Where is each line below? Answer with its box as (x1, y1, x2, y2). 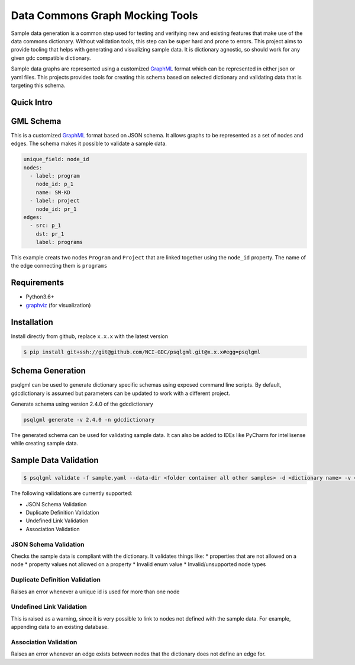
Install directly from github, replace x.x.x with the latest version (11, 332, 169, 340)
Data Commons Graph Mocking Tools (11, 9, 198, 22)
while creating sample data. (11, 440, 79, 447)
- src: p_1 (30, 222, 62, 229)
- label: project (30, 197, 80, 204)
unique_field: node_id (23, 156, 89, 163)
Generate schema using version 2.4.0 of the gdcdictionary (11, 400, 153, 407)
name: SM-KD (35, 189, 71, 195)
